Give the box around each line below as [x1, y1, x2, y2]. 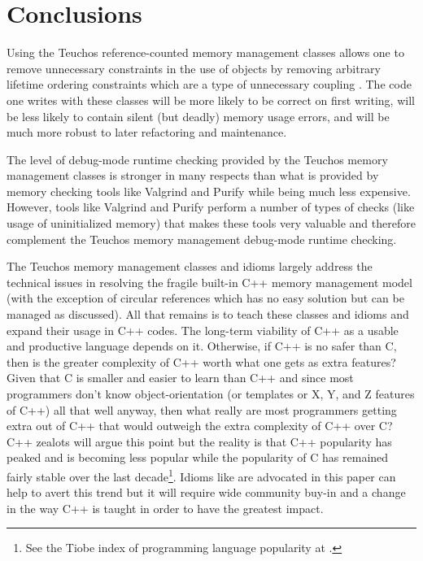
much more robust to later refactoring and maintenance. [7, 124, 287, 141]
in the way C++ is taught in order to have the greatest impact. [7, 499, 324, 516]
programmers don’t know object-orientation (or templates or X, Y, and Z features [7, 385, 415, 402]
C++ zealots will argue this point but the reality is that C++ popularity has [7, 433, 392, 450]
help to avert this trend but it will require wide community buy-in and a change [7, 484, 406, 501]
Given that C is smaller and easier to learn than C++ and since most [7, 369, 354, 386]
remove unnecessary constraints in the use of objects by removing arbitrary [7, 59, 381, 76]
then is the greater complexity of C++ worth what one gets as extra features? [7, 353, 396, 370]
